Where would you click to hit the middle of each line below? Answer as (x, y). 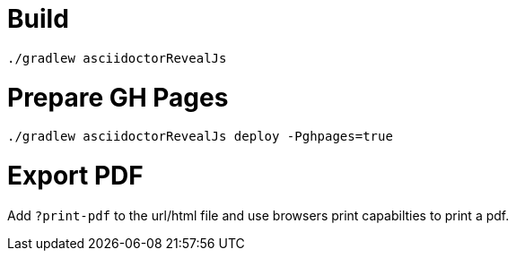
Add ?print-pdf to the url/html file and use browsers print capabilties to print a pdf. (258, 215)
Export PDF (75, 176)
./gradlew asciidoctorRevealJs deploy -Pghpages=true (200, 137)
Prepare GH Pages (118, 97)
